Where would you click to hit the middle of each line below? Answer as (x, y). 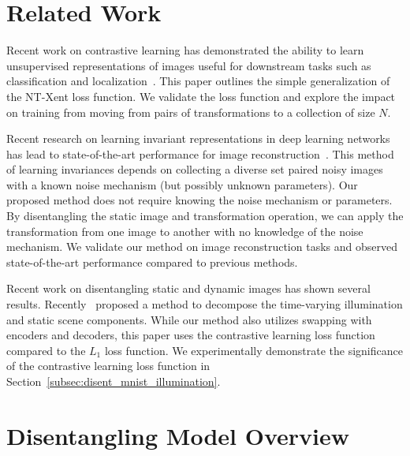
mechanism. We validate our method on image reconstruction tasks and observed (202, 247)
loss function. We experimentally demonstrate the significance (253, 350)
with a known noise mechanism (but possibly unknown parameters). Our (182, 184)
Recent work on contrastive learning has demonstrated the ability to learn (185, 50)
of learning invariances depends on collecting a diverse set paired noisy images (195, 169)
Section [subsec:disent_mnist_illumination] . (114, 381)
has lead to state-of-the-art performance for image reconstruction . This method (200, 153)
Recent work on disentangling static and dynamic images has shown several (188, 288)
